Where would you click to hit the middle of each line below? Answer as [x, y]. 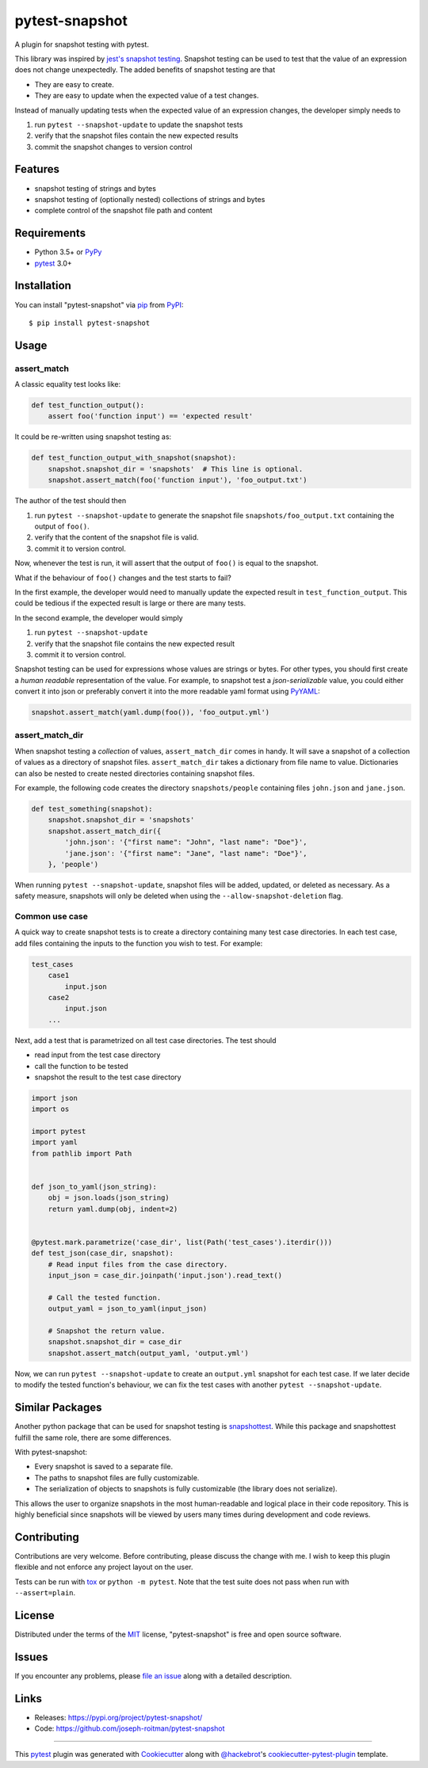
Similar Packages [58, 1408]
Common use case [52, 917]
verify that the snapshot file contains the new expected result [135, 643]
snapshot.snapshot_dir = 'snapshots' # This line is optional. [176, 469]
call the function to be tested [81, 1066]
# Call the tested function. [105, 1297]
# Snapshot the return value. [107, 1331]
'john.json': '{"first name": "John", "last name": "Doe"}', [186, 842]
